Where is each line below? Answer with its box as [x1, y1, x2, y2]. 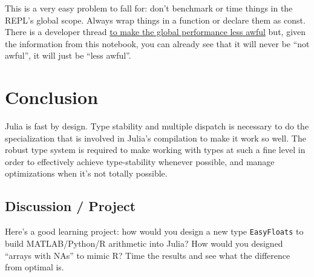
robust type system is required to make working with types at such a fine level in [5, 143, 306, 156]
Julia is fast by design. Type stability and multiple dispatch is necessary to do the [5, 120, 309, 132]
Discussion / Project [5, 197, 136, 215]
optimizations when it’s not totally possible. [5, 167, 168, 180]
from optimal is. [5, 261, 64, 273]
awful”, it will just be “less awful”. [5, 49, 131, 62]
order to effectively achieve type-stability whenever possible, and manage [5, 155, 275, 168]
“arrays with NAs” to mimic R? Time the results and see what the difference [5, 249, 290, 261]
